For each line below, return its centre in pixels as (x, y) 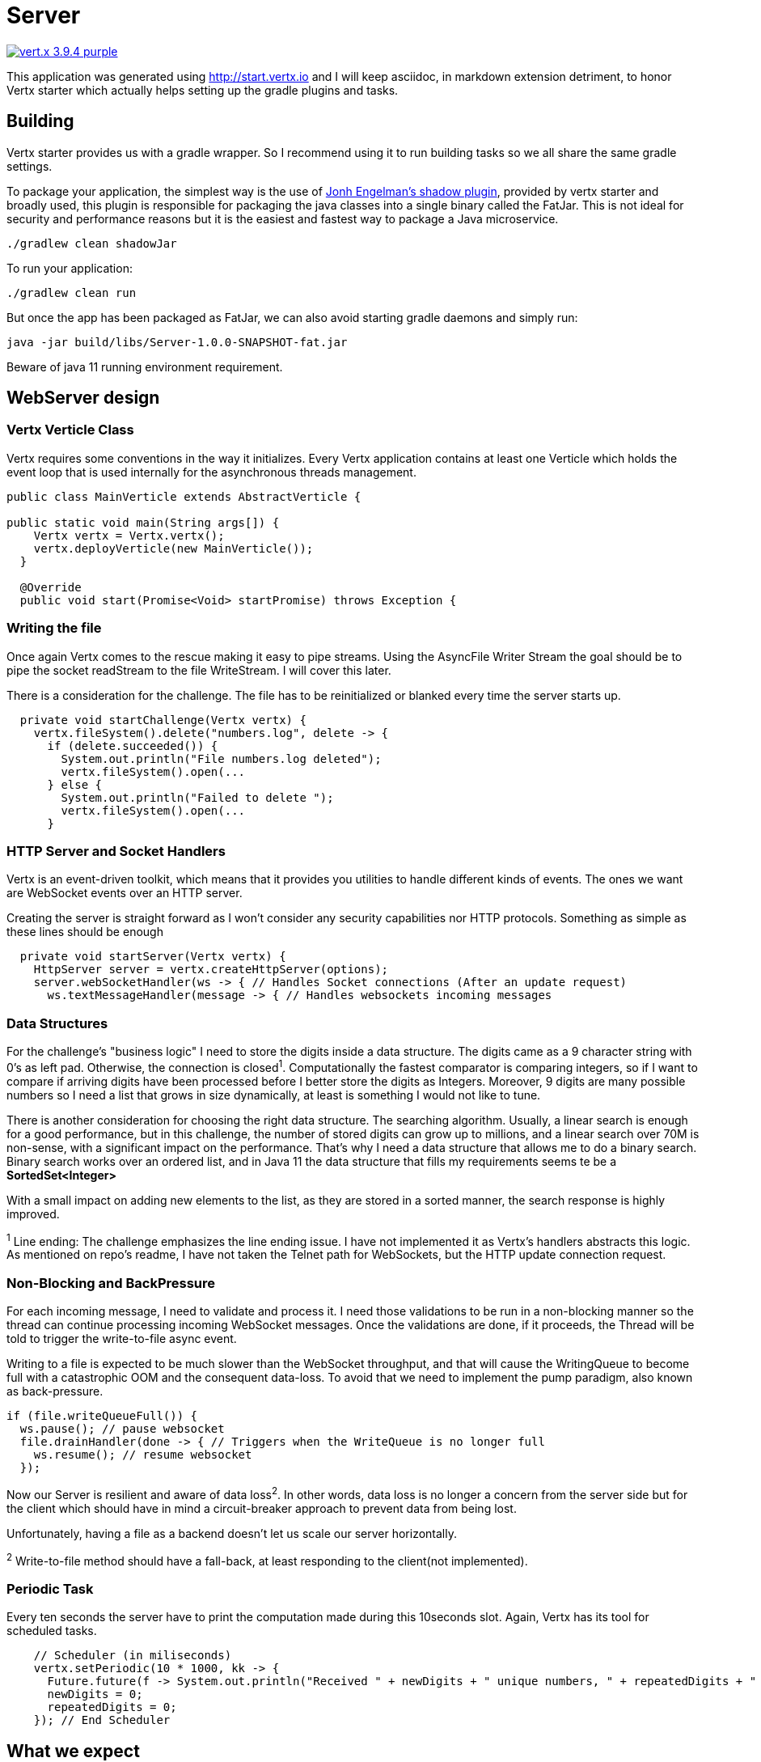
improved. (33, 1213)
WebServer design (83, 398)
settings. (30, 166)
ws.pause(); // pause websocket (122, 1429)
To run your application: (70, 268)
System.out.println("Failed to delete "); (197, 797)
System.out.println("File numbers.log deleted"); (221, 758)
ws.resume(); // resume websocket (143, 1455)
